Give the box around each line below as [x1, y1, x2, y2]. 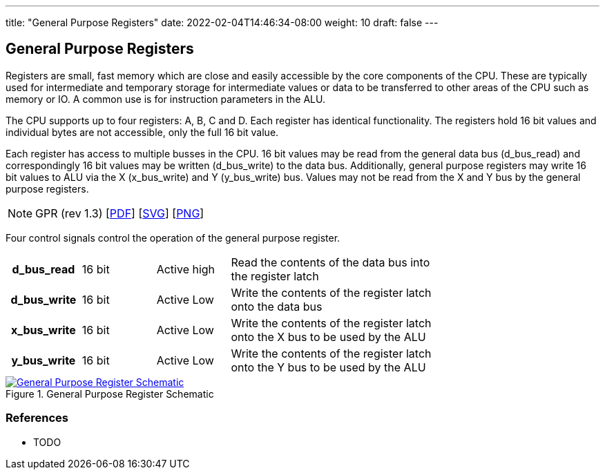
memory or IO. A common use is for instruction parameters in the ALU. [6, 93, 325, 105]
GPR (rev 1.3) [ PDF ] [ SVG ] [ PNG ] [35, 206, 204, 220]
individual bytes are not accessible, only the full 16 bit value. [6, 126, 279, 138]
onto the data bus [231, 299, 323, 313]
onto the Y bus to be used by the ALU [231, 360, 426, 374]
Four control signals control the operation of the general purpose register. [6, 231, 340, 244]
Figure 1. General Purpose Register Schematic [6, 387, 214, 400]
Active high [156, 262, 215, 276]
